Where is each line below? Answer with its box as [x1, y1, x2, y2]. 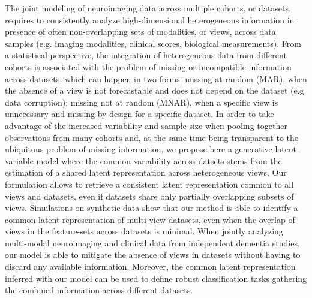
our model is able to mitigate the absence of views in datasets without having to [5, 248, 301, 261]
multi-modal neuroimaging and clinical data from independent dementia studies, [5, 236, 300, 249]
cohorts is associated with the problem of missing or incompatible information [5, 60, 292, 73]
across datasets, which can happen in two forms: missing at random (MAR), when [5, 72, 307, 85]
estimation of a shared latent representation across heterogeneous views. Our [5, 166, 287, 179]
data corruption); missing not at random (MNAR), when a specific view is [5, 95, 278, 108]
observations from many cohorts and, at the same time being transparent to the [5, 131, 299, 143]
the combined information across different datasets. [5, 284, 193, 296]
